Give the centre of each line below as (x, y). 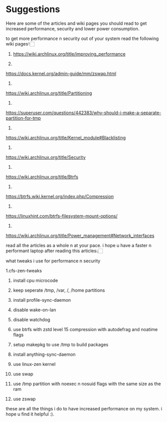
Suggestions (33, 9)
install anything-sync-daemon (44, 354)
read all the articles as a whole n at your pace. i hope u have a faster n (79, 245)
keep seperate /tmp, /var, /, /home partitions (59, 290)
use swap (23, 374)
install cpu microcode (36, 280)
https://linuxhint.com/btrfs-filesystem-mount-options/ (62, 216)
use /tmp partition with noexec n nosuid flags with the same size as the (87, 384)
